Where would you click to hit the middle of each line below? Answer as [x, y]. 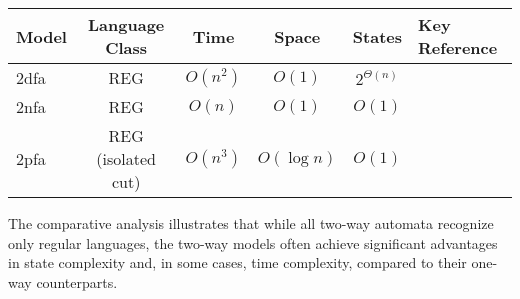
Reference [458, 47]
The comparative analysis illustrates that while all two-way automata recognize [251, 223]
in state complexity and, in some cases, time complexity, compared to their [237, 262]
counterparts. [77, 281]
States [377, 36]
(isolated [126, 158]
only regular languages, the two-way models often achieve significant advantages [253, 242]
